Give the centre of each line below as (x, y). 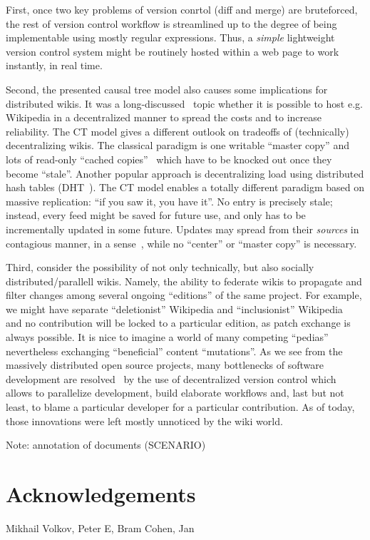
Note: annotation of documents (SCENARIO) (106, 445)
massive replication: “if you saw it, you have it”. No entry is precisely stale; (169, 201)
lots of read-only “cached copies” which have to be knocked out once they (169, 159)
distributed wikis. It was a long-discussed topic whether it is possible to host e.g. (184, 103)
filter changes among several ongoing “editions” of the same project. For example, (184, 295)
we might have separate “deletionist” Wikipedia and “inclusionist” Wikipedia (174, 309)
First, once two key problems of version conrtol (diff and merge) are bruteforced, (182, 9)
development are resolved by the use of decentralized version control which (171, 378)
